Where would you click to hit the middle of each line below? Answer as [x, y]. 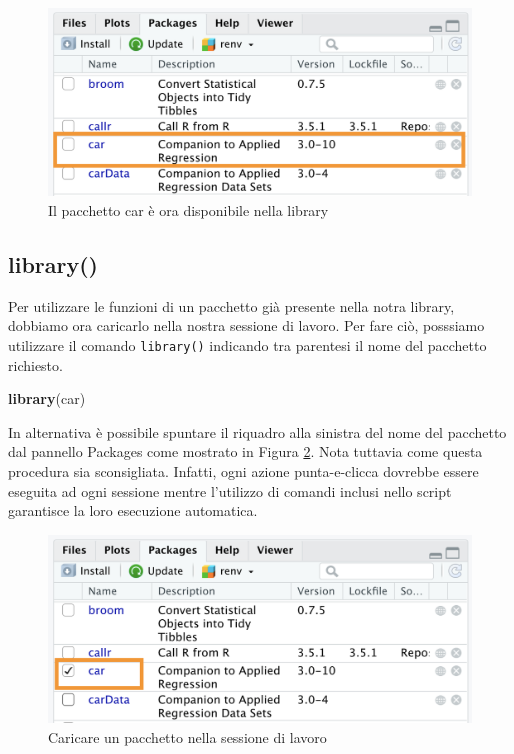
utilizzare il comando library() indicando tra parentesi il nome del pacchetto [247, 344]
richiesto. [35, 364]
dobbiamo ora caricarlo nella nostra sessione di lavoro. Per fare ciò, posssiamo [246, 325]
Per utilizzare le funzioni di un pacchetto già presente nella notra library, [231, 305]
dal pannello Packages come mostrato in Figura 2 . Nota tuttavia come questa [245, 451]
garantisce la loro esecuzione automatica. [133, 510]
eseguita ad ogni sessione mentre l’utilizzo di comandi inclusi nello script [230, 490]
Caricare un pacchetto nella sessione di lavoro [187, 736]
